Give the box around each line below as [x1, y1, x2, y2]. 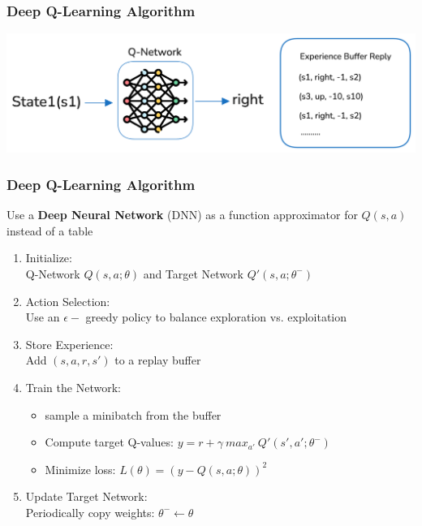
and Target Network [143, 265, 243, 282]
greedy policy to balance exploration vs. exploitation [85, 308, 347, 326]
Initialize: [25, 249, 72, 266]
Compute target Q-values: [45, 433, 174, 451]
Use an [25, 308, 60, 326]
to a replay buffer [114, 351, 201, 369]
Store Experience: [25, 335, 114, 352]
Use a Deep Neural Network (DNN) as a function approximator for [6, 206, 358, 223]
